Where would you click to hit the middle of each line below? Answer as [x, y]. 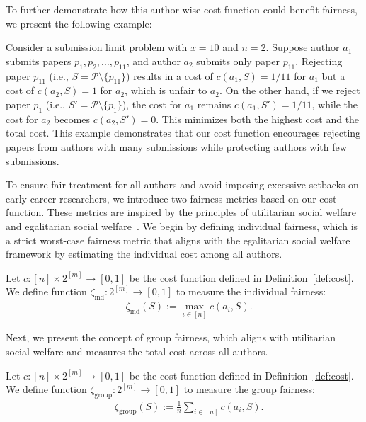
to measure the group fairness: [249, 389]
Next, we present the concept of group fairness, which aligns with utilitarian [171, 337]
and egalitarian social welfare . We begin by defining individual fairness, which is [182, 226]
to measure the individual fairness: [251, 291]
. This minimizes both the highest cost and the [258, 119]
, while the [335, 104]
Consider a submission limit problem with [97, 47]
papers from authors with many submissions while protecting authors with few [176, 146]
